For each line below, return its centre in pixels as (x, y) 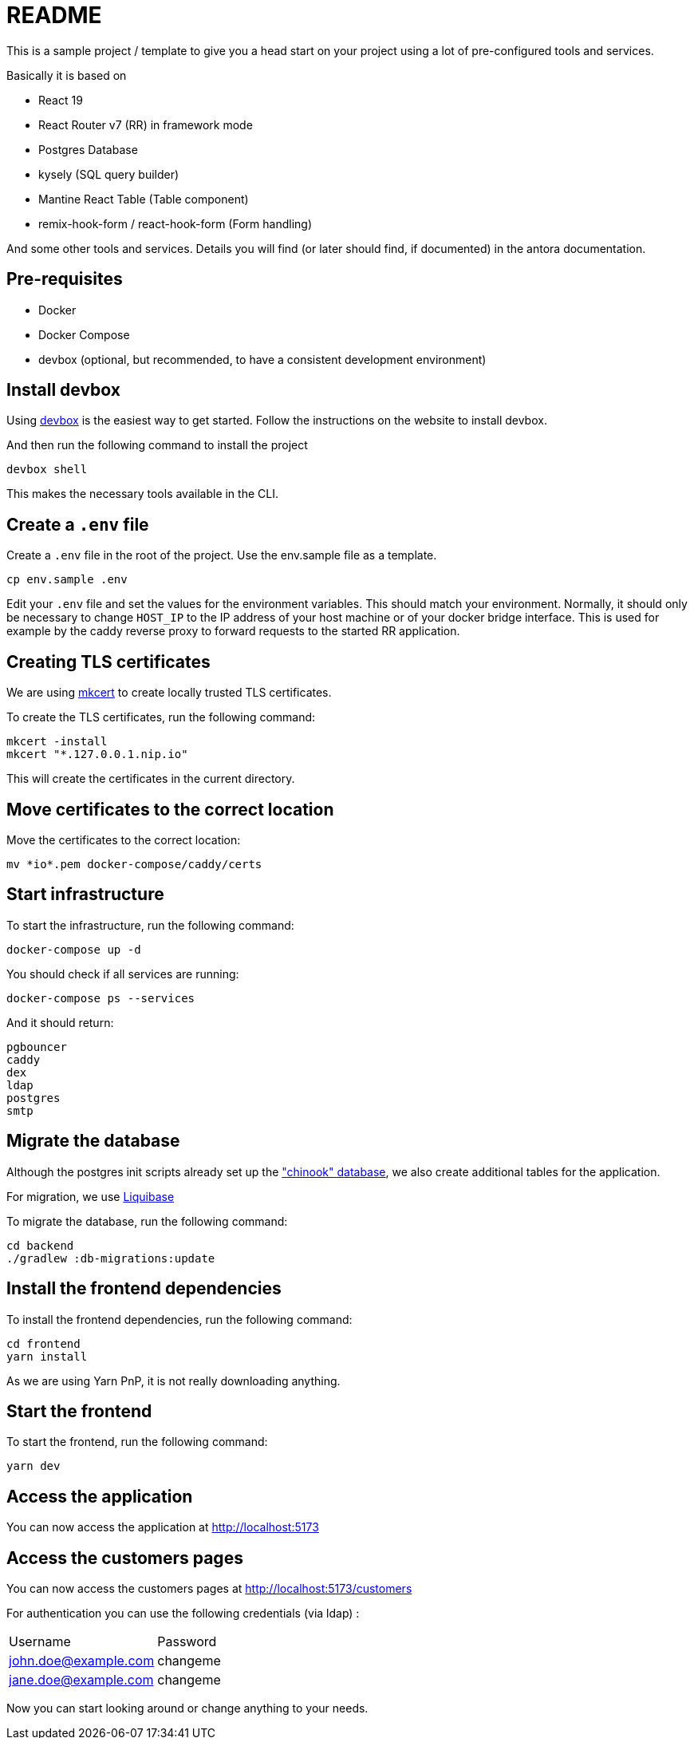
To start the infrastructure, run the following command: (150, 925)
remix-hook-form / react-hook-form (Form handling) (175, 223)
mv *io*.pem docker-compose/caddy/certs (134, 864)
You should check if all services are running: (123, 974)
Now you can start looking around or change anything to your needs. (187, 1708)
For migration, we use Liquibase (91, 1196)
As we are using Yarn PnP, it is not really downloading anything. (173, 1381)
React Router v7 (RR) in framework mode (146, 124)
